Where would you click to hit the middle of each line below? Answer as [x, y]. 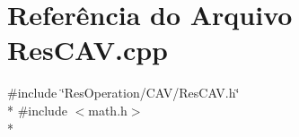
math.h [108, 110]
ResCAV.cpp [88, 50]
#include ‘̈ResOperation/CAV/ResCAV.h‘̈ [123, 93]
